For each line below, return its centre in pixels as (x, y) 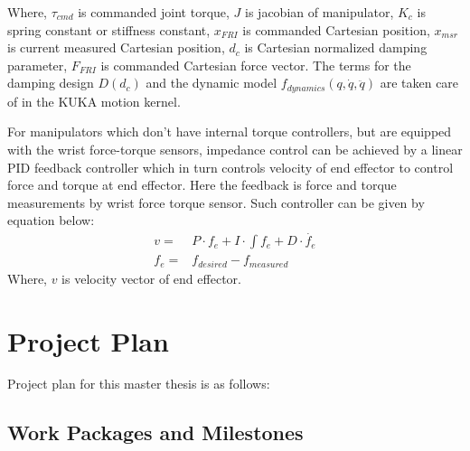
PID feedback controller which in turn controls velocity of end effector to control (230, 167)
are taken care (419, 83)
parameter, (38, 65)
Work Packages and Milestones (155, 432)
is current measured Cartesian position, (116, 47)
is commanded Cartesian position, (336, 29)
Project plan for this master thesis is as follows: (139, 384)
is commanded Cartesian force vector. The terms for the (256, 65)
